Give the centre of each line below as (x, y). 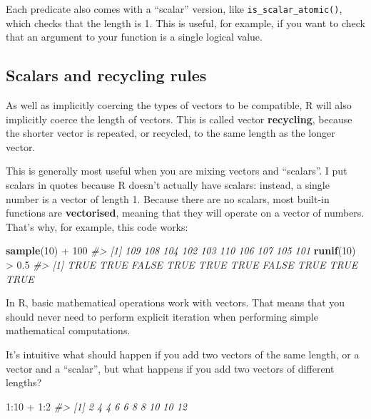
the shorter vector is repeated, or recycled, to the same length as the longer (171, 133)
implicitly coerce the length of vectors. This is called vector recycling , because (179, 119)
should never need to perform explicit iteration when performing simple (162, 316)
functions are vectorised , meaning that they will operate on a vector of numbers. (185, 213)
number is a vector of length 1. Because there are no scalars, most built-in (168, 198)
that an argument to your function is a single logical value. (134, 37)
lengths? (24, 382)
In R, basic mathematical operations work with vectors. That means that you (176, 302)
